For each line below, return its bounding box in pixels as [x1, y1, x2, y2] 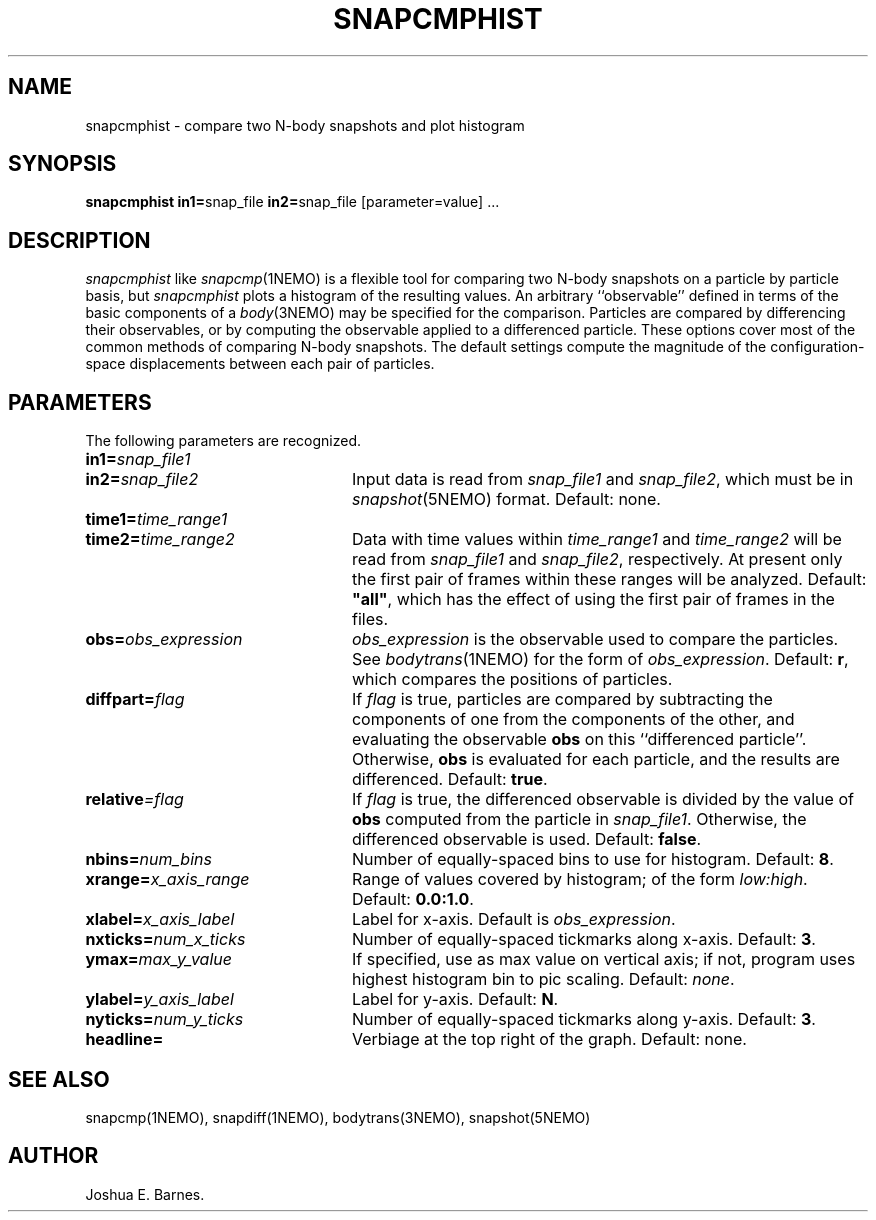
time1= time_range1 [85, 509, 228, 530]
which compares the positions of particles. [351, 669, 673, 690]
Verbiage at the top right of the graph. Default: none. [351, 1029, 747, 1050]
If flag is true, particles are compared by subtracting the [351, 689, 773, 710]
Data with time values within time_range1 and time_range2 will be [351, 529, 842, 550]
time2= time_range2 [85, 529, 235, 550]
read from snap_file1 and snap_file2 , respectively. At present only [351, 549, 843, 570]
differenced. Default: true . [351, 769, 548, 790]
